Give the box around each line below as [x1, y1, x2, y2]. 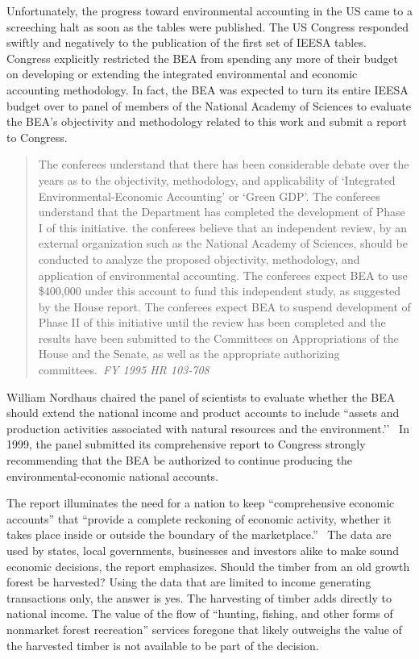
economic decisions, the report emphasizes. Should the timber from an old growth [6, 557, 410, 574]
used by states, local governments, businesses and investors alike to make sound [6, 542, 399, 558]
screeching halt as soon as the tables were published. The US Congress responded [6, 18, 409, 35]
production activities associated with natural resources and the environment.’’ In [6, 419, 409, 436]
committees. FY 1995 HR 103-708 [38, 361, 209, 378]
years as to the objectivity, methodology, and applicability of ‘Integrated [38, 171, 396, 188]
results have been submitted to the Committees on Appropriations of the [38, 329, 399, 346]
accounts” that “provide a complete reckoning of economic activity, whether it [6, 510, 392, 527]
